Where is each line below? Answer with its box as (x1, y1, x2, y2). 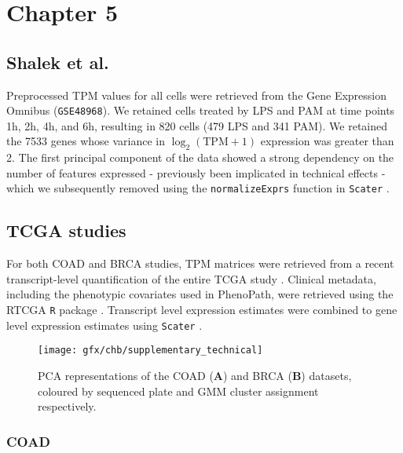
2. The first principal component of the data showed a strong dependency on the (6, 149, 394, 166)
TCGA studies (6, 218, 126, 243)
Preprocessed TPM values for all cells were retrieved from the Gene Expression (6, 86, 387, 103)
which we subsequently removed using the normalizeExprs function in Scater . (6, 180, 390, 196)
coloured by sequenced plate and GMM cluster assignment (38, 382, 319, 399)
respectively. (38, 398, 97, 415)
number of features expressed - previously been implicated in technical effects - (6, 164, 386, 181)
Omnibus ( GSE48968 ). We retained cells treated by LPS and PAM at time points (6, 102, 395, 119)
